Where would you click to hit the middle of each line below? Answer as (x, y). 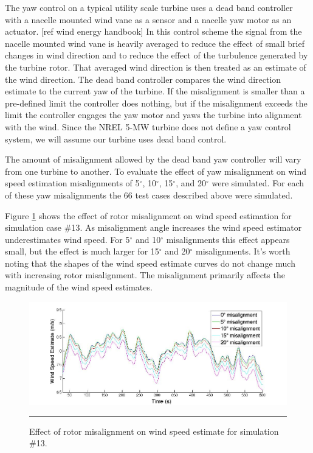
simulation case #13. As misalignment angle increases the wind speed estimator (153, 227)
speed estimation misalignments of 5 (72, 183)
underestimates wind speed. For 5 (67, 239)
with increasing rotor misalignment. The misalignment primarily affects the (145, 275)
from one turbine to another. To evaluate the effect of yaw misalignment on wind (156, 171)
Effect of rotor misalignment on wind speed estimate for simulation (154, 431)
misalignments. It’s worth (243, 251)
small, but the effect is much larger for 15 (82, 251)
